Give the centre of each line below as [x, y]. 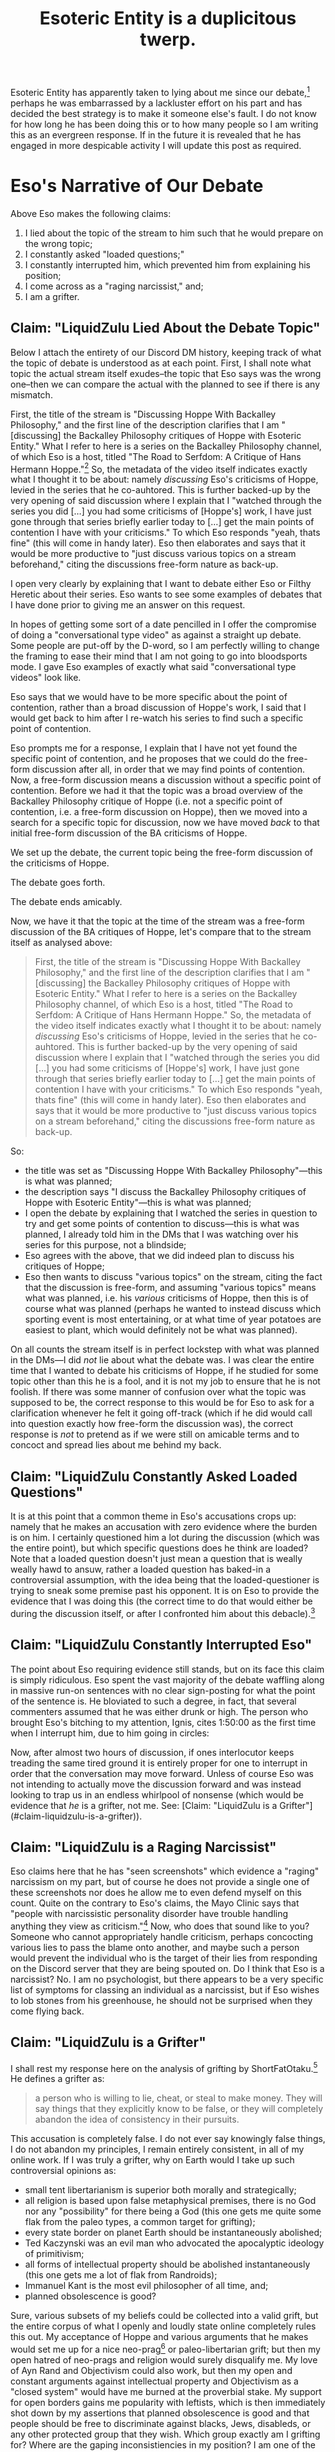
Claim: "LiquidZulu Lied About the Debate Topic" [165, 328]
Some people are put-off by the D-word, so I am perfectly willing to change [165, 646]
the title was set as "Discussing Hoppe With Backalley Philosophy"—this [173, 1171]
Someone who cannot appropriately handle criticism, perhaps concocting [162, 1936]
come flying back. [47, 2011]
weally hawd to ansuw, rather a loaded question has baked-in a [141, 1569]
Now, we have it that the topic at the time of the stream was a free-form [157, 921]
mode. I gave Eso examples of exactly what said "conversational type [153, 667]
